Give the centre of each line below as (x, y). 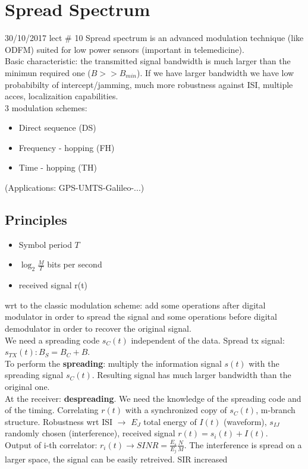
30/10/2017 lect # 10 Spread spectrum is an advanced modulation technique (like (154, 38)
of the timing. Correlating (52, 410)
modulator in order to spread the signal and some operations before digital (141, 317)
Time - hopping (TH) (58, 167)
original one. (27, 386)
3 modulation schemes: (46, 107)
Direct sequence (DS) (57, 128)
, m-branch (276, 410)
